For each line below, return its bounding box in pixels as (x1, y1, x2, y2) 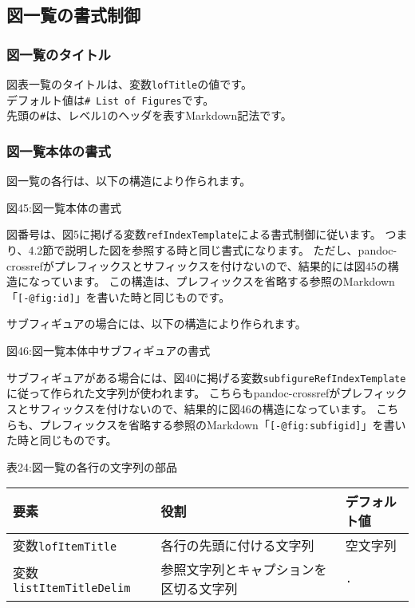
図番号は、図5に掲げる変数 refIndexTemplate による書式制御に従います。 (6, 226, 381, 243)
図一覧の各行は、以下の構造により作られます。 (6, 172, 251, 189)
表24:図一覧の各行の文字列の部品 (6, 458, 177, 475)
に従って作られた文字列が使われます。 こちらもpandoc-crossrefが (6, 385, 341, 401)
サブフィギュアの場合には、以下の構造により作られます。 (6, 315, 306, 332)
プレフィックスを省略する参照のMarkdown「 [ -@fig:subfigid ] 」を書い (39, 416, 406, 432)
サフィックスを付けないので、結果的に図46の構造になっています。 (28, 400, 373, 417)
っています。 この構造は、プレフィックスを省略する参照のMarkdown (39, 273, 395, 290)
